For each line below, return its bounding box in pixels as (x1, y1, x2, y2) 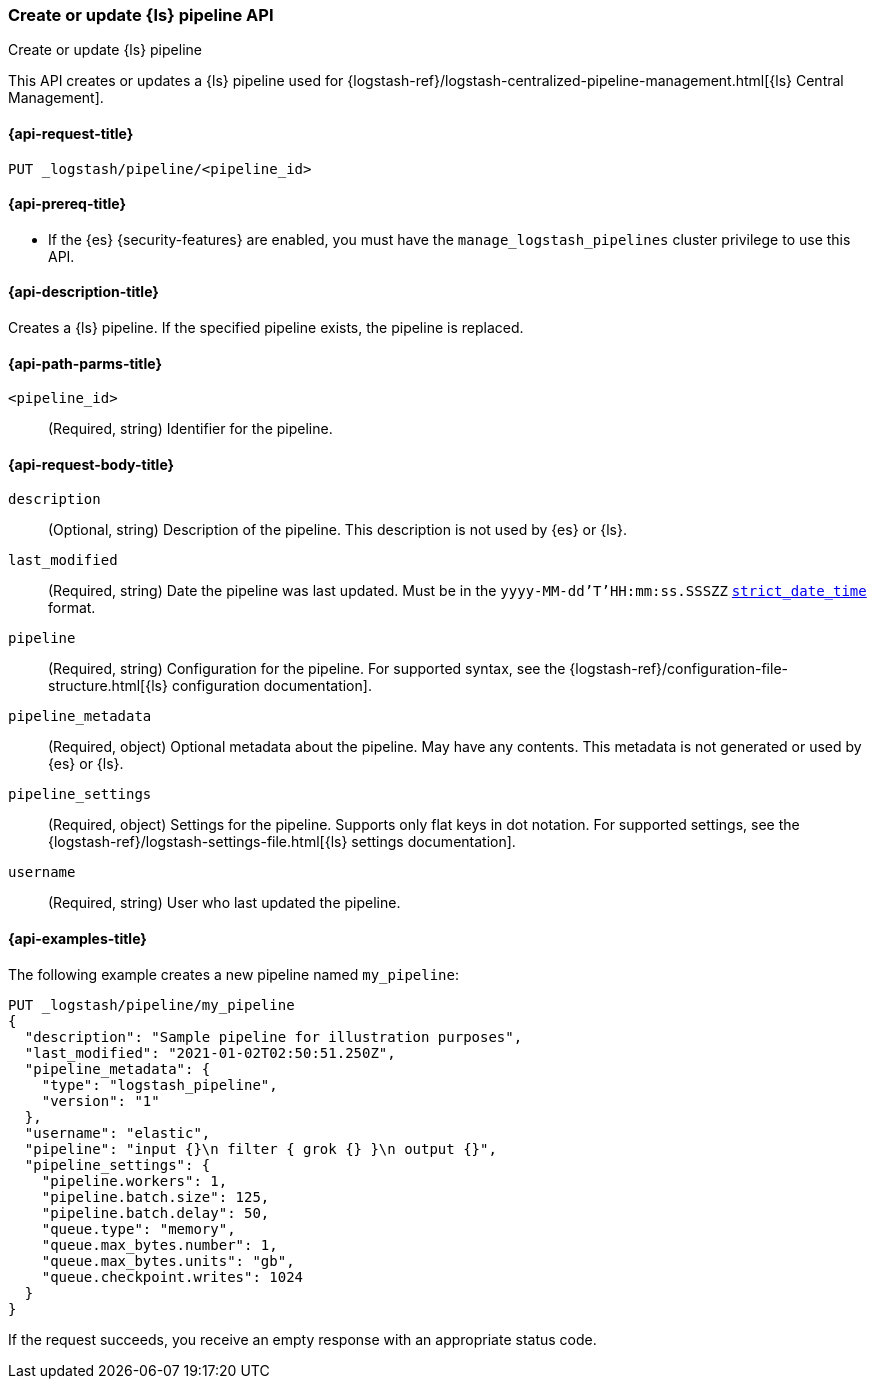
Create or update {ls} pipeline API (8, 5, 274, 25)
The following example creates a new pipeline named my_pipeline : (8, 965, 460, 983)
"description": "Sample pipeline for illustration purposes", (24, 1028, 523, 1045)
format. (48, 599, 96, 617)
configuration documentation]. (171, 677, 372, 695)
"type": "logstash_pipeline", (41, 1076, 278, 1093)
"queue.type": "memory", (41, 1220, 236, 1237)
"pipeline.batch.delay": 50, (41, 1204, 270, 1221)
